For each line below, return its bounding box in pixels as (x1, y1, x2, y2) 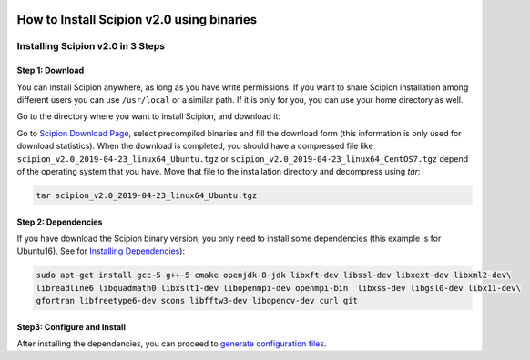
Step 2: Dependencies (16, 216, 103, 227)
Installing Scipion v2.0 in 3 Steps (16, 40, 166, 53)
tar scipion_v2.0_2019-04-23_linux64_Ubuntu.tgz (36, 190, 258, 200)
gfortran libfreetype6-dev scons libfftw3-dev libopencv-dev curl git (36, 295, 359, 306)
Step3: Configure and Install (16, 321, 127, 332)
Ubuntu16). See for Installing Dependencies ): (16, 245, 186, 256)
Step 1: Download (16, 65, 85, 76)
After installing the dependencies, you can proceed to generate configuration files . (16, 338, 327, 349)
